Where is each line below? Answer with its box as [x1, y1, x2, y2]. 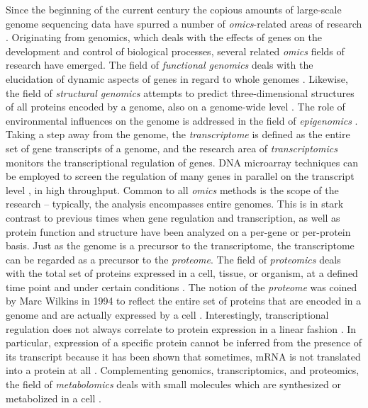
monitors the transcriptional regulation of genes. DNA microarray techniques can [6, 154, 359, 169]
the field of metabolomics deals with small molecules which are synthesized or [6, 377, 341, 392]
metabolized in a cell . [6, 390, 101, 405]
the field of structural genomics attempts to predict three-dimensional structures [6, 85, 355, 100]
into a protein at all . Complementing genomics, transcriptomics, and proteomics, [6, 363, 359, 378]
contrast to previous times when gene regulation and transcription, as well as [6, 210, 340, 225]
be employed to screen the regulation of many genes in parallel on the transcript [6, 169, 355, 183]
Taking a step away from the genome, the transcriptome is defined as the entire [6, 127, 350, 142]
